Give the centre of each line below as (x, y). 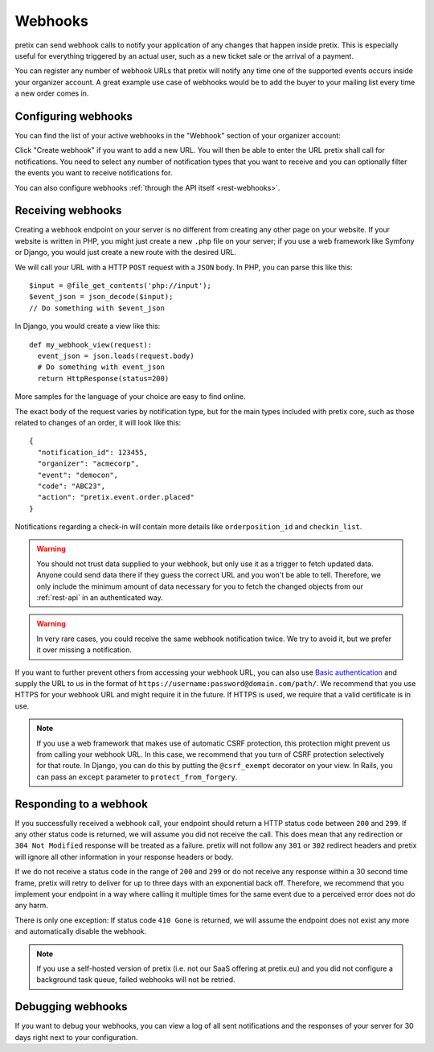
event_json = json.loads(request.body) (116, 356)
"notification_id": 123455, (93, 452)
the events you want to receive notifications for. (94, 173)
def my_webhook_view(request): (91, 345)
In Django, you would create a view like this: (88, 327)
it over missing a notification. (84, 650)
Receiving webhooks (68, 210)
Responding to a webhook (82, 804)
